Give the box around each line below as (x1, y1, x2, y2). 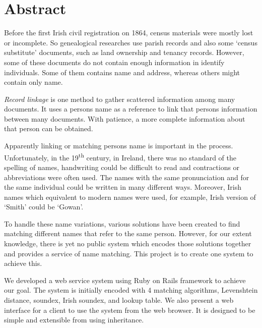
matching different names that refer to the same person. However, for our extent (4, 228, 252, 239)
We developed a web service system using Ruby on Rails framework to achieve (4, 275, 246, 285)
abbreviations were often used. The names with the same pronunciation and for (4, 172, 249, 182)
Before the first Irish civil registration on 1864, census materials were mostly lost (4, 27, 253, 38)
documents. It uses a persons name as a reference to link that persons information (4, 103, 257, 114)
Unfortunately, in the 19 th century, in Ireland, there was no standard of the (4, 150, 236, 162)
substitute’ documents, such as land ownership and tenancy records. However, (4, 47, 244, 58)
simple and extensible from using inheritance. (4, 314, 144, 325)
